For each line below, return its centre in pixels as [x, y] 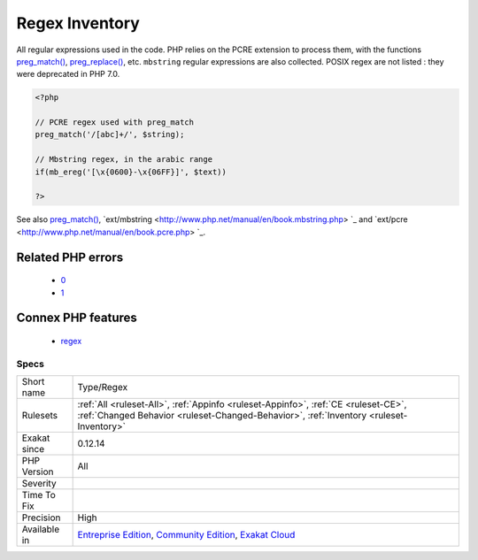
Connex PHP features [77, 318]
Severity [39, 484]
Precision [41, 518]
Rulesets [39, 416]
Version [38, 472]
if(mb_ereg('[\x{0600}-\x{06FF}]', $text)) [131, 172]
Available [41, 529]
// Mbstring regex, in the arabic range [123, 160]
